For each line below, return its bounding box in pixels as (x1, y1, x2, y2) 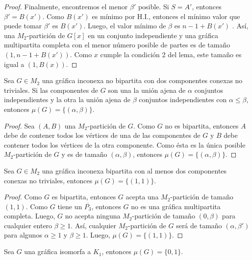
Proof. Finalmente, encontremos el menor (4, 1, 128, 11)
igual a (4, 59, 25, 69)
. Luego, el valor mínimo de (83, 21, 166, 31)
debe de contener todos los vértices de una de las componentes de (4, 130, 201, 140)
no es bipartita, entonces (165, 120, 239, 130)
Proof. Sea (4, 120, 35, 130)
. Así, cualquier (71, 220, 117, 230)
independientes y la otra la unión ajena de (4, 94, 130, 105)
